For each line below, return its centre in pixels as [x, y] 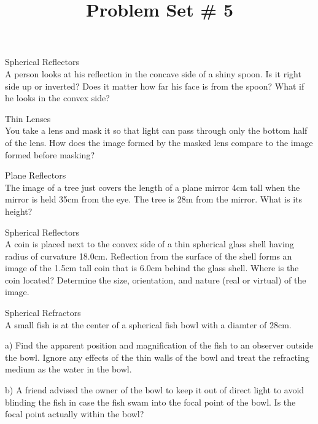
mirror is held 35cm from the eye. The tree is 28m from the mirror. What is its [153, 199]
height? [19, 211]
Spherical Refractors [43, 313]
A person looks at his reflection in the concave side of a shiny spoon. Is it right [153, 73]
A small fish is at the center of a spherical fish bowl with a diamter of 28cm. [148, 324]
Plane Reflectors [36, 175]
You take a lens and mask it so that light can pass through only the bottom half [156, 130]
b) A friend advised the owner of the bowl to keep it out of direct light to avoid [155, 390]
